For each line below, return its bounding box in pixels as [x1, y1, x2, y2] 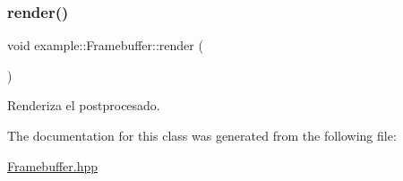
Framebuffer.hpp [7, 156, 99, 175]
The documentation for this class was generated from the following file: [7, 126, 397, 144]
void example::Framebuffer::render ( [7, 36, 203, 55]
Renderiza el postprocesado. [7, 96, 160, 115]
